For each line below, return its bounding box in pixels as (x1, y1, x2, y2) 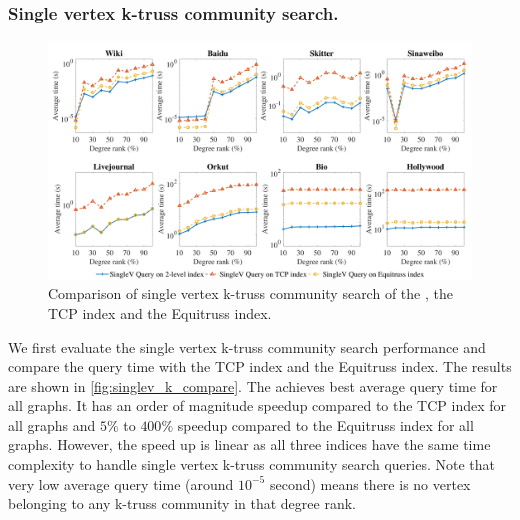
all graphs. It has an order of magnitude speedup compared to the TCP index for (8, 395, 507, 416)
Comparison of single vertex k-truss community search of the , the (48, 283, 453, 304)
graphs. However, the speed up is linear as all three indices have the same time (8, 434, 491, 455)
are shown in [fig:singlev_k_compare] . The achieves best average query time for (8, 375, 498, 396)
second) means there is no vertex (269, 473, 471, 494)
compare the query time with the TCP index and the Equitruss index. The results (8, 356, 512, 377)
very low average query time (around (8, 473, 234, 494)
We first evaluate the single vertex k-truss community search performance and (8, 336, 486, 357)
